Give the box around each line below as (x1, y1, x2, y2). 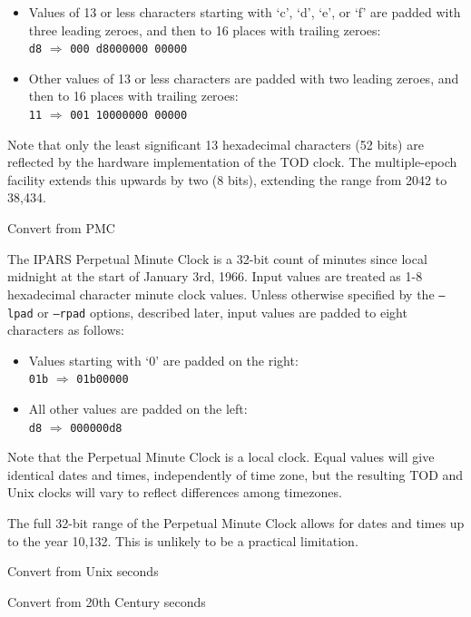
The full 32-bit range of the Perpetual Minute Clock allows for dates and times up (7, 514, 465, 533)
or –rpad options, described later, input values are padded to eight (37, 302, 407, 321)
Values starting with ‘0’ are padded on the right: (28, 350, 299, 369)
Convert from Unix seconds (7, 562, 159, 581)
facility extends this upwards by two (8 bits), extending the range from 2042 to (7, 170, 447, 189)
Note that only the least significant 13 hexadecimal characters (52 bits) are (7, 134, 424, 153)
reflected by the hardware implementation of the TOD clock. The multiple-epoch (7, 152, 457, 171)
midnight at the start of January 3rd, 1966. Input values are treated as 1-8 (7, 267, 423, 286)
